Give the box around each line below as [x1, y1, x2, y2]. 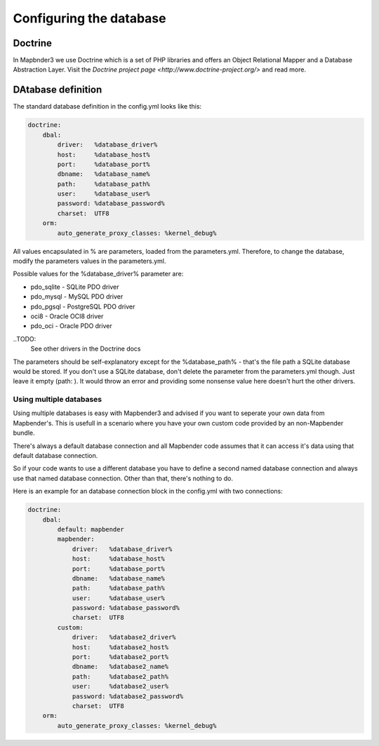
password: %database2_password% [72, 692, 184, 700]
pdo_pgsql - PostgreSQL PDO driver [30, 302, 135, 311]
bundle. [13, 428, 35, 438]
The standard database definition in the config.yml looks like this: [13, 102, 202, 111]
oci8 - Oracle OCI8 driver [30, 312, 104, 320]
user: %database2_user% [72, 682, 168, 691]
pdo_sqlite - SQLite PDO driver [30, 283, 119, 291]
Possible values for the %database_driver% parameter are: [13, 270, 184, 278]
